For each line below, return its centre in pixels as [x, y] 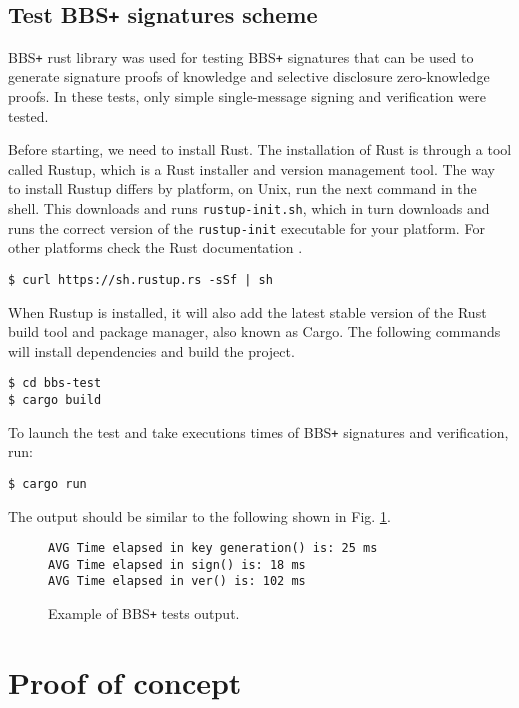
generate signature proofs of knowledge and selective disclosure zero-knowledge [249, 76]
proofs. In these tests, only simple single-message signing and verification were [247, 96]
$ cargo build [55, 400]
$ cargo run [47, 483]
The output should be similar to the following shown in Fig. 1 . [199, 515]
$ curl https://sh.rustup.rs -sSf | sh [140, 279]
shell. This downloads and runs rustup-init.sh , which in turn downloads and [249, 208]
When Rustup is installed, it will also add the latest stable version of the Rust [247, 311]
